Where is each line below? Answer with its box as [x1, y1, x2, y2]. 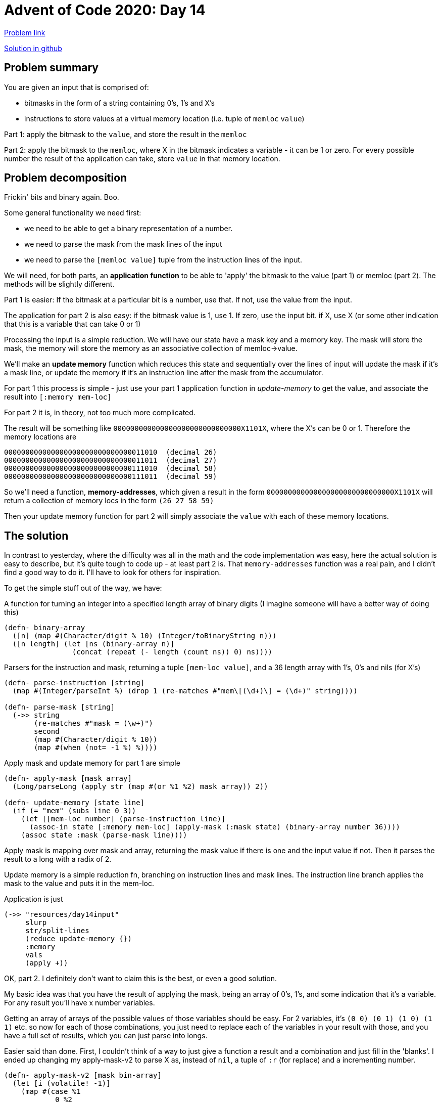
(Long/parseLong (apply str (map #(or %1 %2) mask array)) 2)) [12, 782, 268, 791]
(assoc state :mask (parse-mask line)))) [21, 831, 187, 840]
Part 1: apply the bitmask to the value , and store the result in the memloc [4, 129, 247, 139]
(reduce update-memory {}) [25, 935, 132, 943]
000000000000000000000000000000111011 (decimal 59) [4, 472, 217, 481]
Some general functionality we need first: [4, 208, 141, 217]
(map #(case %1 [21, 1087, 81, 1096]
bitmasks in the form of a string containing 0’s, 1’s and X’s [24, 98, 215, 107]
